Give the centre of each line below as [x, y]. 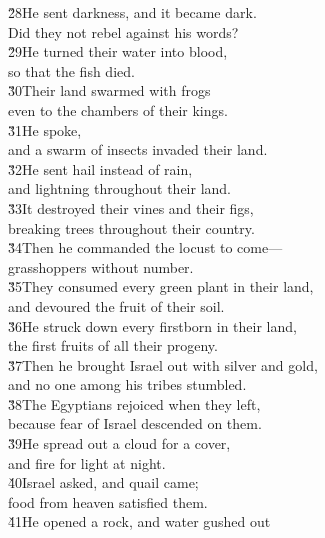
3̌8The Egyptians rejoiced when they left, [134, 403]
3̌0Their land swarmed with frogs [109, 90]
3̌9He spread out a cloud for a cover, [119, 443]
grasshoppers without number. [101, 266]
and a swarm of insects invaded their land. [138, 149]
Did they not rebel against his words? [123, 31]
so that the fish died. [71, 70]
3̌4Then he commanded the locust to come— [145, 247]
